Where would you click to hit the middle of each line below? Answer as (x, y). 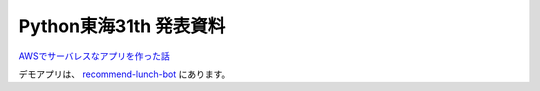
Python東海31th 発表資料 (122, 26)
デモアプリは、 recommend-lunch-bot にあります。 (124, 74)
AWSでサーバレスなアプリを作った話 (94, 56)
